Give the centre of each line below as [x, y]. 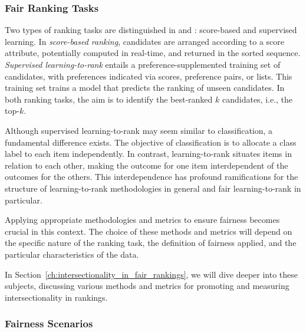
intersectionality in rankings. [56, 297]
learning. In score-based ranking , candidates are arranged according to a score [145, 41]
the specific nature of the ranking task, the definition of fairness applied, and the [151, 243]
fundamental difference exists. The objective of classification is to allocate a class [151, 142]
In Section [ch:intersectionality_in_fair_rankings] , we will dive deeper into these [152, 274]
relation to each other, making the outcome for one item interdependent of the [147, 165]
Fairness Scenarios [49, 323]
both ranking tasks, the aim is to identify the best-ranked [109, 99]
